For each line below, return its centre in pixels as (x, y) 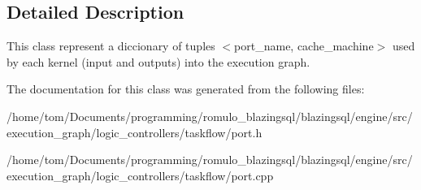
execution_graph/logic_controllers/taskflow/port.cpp (140, 175)
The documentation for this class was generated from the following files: (186, 89)
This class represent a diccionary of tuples (111, 46)
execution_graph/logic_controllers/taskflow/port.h (135, 132)
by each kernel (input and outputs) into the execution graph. (158, 61)
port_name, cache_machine (304, 46)
